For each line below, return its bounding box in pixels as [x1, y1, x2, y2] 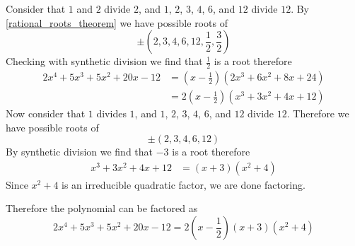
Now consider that [6, 106, 86, 121]
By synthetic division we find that [6, 144, 153, 159]
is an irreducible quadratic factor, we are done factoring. [62, 177, 305, 192]
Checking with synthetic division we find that [6, 54, 203, 69]
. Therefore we [286, 106, 349, 121]
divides [96, 106, 127, 121]
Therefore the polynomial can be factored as [6, 201, 198, 216]
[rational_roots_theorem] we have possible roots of [6, 15, 228, 30]
